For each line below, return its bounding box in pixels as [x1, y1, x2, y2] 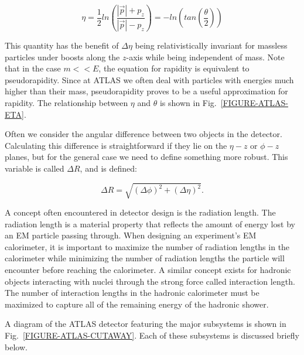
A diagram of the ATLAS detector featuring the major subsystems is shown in [5, 318, 286, 330]
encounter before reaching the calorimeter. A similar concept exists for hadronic [5, 263, 291, 275]
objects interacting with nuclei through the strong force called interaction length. [5, 275, 295, 287]
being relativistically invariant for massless [135, 39, 288, 51]
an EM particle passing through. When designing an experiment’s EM [5, 229, 257, 241]
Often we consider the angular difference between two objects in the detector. [5, 128, 282, 140]
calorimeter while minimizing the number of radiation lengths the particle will [5, 252, 285, 264]
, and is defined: [80, 162, 137, 174]
